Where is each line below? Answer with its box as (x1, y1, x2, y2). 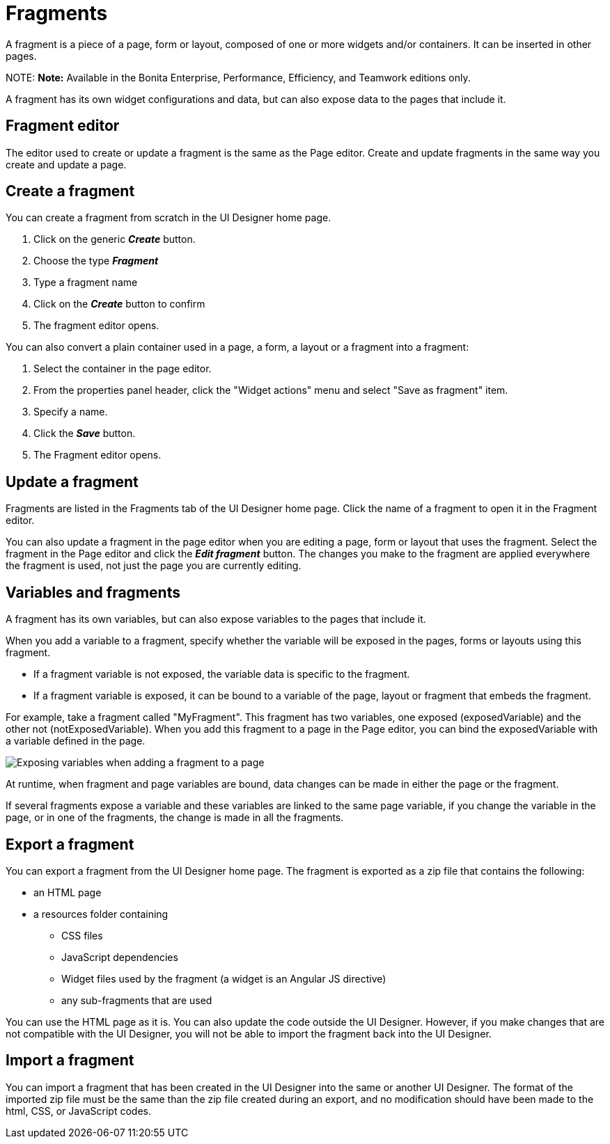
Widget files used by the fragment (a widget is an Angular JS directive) (61, 972, 386, 985)
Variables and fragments (6, 583, 180, 601)
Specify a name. (33, 406, 108, 418)
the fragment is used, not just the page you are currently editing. (6, 559, 302, 572)
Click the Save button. (33, 427, 136, 440)
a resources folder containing (33, 907, 169, 920)
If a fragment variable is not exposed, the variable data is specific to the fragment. (33, 668, 410, 681)
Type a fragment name (33, 276, 138, 289)
